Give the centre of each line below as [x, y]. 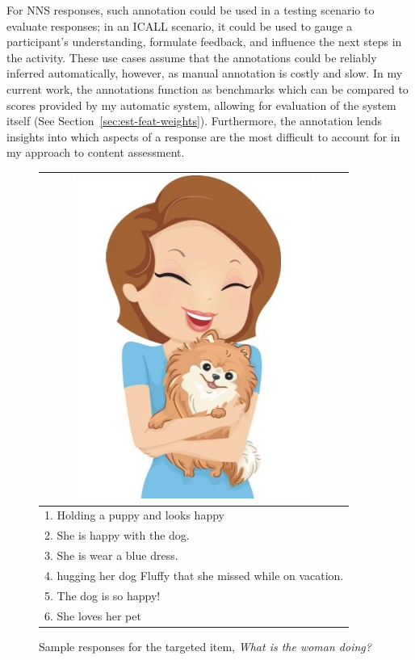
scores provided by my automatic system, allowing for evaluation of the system [201, 105]
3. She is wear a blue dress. [111, 555]
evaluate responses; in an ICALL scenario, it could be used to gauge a [180, 25]
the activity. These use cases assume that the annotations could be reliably [192, 57]
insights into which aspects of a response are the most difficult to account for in [203, 136]
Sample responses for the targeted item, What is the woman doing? [205, 646]
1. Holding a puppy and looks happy [134, 515]
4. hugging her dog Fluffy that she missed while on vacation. [194, 575]
